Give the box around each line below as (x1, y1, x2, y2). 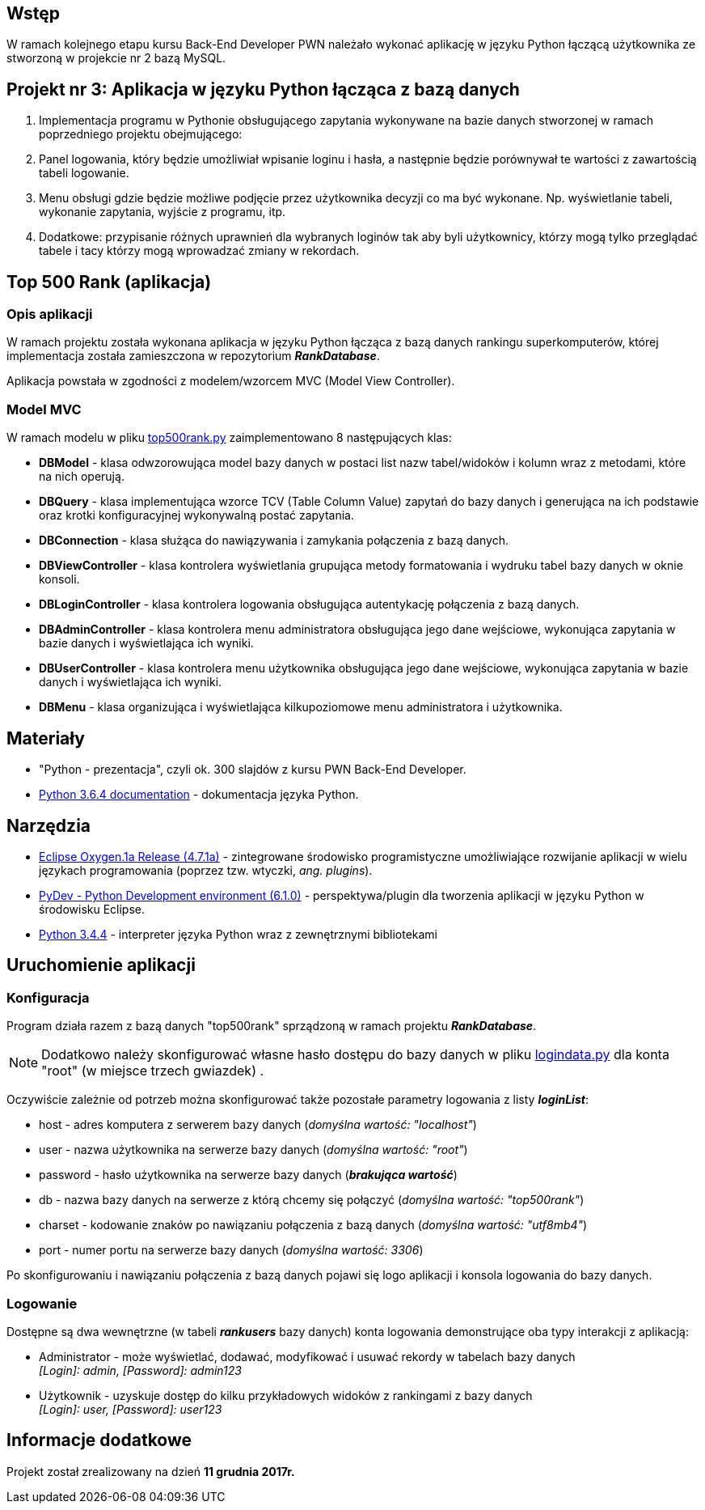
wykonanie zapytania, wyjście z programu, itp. (39, 205, 286, 219)
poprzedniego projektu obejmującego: (39, 127, 243, 142)
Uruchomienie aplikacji (6, 955, 196, 976)
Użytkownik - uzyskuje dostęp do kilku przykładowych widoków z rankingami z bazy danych (39, 1388, 533, 1402)
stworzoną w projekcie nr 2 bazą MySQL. (6, 51, 226, 66)
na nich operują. (39, 469, 125, 484)
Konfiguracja (6, 989, 90, 1006)
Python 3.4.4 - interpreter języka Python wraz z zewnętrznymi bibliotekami (39, 927, 438, 941)
